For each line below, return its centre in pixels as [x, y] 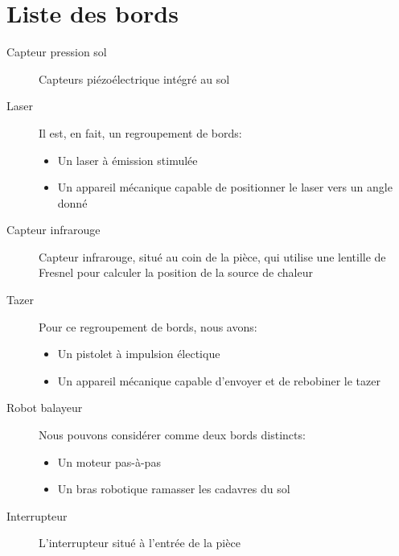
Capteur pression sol [57, 52]
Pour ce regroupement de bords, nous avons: [148, 326]
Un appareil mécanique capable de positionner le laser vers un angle [225, 187]
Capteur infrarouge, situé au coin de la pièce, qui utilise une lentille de [212, 256]
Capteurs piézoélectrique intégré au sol [134, 78]
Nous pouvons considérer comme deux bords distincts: [172, 435]
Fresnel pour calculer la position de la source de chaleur [176, 272]
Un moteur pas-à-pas [109, 461]
